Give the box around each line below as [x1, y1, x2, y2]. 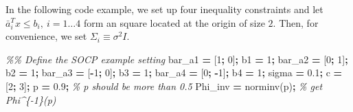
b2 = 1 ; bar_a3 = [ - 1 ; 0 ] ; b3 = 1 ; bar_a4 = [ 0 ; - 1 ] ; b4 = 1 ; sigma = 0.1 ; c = [5, 65, 343, 80]
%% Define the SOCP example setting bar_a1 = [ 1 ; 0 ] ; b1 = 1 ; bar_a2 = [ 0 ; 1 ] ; [5, 52, 348, 66]
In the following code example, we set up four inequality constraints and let [5, 2, 323, 16]
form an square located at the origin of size [83, 15, 265, 30]
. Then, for [273, 15, 319, 30]
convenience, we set [5, 29, 87, 43]
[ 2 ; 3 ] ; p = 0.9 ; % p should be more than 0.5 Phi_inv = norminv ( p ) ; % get [5, 78, 323, 93]
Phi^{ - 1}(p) [5, 92, 56, 107]
